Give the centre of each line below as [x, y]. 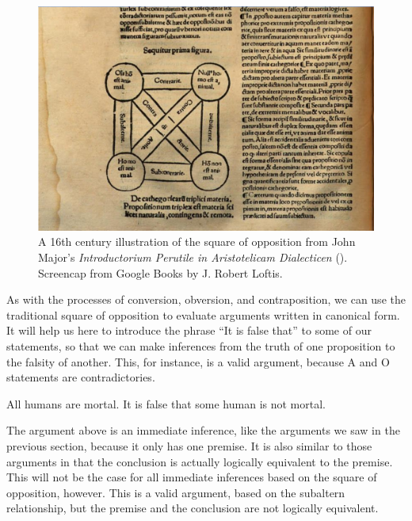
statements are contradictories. [81, 377]
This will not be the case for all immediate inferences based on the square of [192, 477]
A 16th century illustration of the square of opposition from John [197, 241]
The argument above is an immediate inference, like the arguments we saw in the [203, 430]
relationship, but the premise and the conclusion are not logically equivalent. [193, 508]
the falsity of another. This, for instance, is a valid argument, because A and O [198, 361]
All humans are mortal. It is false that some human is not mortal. [166, 403]
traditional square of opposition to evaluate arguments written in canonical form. [203, 314]
